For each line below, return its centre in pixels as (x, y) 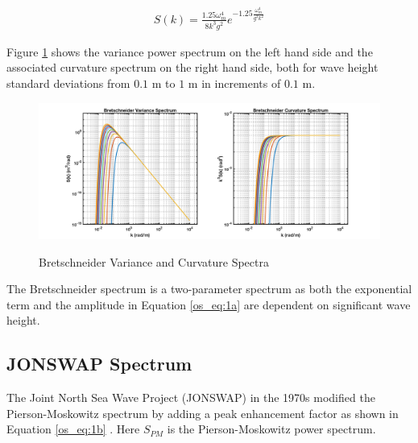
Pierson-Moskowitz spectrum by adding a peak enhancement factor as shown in (203, 413)
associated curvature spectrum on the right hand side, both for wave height (192, 67)
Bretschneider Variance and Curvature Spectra (154, 261)
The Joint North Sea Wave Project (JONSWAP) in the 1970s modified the (191, 397)
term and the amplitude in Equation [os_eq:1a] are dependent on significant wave (209, 304)
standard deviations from (68, 83)
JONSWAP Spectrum (99, 364)
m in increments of (234, 83)
